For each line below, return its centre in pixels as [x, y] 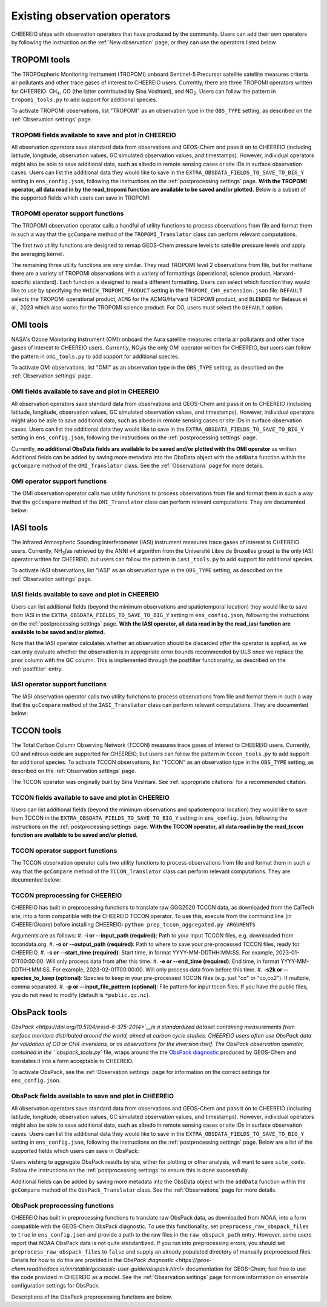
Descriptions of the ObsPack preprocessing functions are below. [92, 1297]
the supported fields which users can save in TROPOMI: [81, 198]
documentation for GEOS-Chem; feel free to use [246, 1269]
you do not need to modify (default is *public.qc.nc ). [81, 995]
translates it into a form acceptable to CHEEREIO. [72, 1061]
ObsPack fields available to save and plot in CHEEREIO [92, 1096]
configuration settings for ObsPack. [55, 1286]
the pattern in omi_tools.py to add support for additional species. [95, 356]
